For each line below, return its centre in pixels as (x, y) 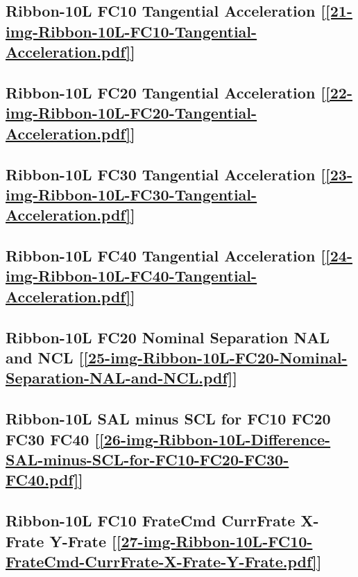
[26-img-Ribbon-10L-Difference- (215, 439)
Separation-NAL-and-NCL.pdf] (119, 378)
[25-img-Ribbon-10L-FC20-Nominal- (215, 358)
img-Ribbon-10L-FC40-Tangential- (131, 276)
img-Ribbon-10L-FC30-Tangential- (131, 194)
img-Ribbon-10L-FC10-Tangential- (131, 31)
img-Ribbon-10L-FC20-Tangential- (131, 113)
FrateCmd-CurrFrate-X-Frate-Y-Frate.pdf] (161, 561)
